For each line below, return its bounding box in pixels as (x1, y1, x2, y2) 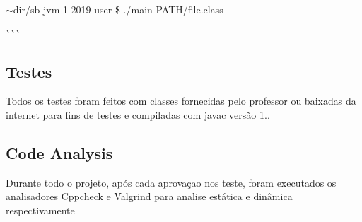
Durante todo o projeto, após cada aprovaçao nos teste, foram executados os (6, 175, 337, 189)
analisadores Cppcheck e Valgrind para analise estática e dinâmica (6, 189, 293, 204)
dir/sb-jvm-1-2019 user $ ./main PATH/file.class (13, 2, 223, 16)
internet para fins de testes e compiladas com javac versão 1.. (6, 107, 270, 122)
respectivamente (6, 202, 75, 217)
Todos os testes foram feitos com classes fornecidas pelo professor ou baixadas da (6, 93, 356, 108)
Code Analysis (6, 141, 113, 163)
